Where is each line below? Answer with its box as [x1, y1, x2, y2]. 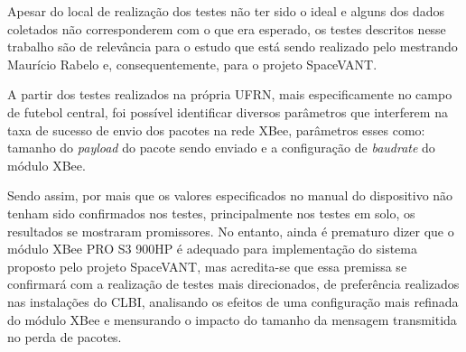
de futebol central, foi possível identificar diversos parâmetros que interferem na [7, 102, 448, 121]
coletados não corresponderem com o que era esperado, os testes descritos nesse [7, 19, 446, 38]
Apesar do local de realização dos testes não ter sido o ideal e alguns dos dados [7, 2, 445, 20]
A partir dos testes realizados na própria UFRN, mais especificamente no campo [7, 85, 452, 104]
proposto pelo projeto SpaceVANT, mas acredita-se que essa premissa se [7, 256, 407, 275]
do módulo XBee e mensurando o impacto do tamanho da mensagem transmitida [7, 310, 457, 329]
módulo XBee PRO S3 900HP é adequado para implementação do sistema [7, 239, 417, 258]
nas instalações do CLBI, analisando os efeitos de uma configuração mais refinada [7, 292, 459, 310]
